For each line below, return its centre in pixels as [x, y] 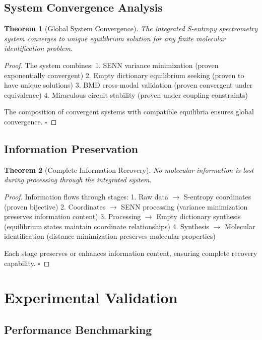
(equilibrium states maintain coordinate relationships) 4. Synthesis [107, 226]
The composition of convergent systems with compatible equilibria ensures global [129, 112]
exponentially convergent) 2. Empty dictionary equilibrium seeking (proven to [124, 75]
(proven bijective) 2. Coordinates [55, 206]
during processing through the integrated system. [78, 180]
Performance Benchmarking [78, 329]
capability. [20, 263]
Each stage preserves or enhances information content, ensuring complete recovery [131, 253]
